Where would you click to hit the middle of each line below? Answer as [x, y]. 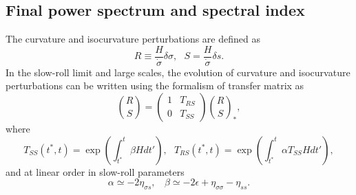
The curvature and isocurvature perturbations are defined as [133, 39]
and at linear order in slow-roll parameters [95, 171]
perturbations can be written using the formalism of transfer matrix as [155, 85]
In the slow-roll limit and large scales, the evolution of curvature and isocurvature [178, 72]
